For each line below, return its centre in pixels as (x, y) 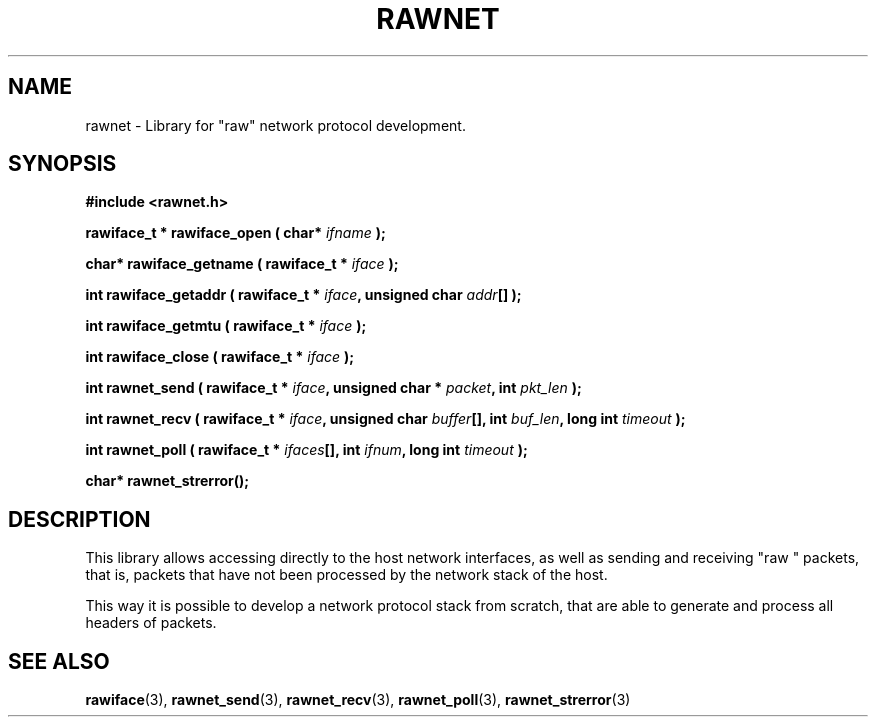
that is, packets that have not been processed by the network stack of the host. (346, 575)
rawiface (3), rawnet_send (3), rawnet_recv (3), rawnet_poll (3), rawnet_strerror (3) (358, 700)
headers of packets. (151, 623)
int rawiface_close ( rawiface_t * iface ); (220, 357)
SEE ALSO (59, 661)
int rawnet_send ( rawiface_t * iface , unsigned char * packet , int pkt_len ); (333, 388)
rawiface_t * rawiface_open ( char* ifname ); (235, 233)
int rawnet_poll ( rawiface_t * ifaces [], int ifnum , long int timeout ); (306, 450)
